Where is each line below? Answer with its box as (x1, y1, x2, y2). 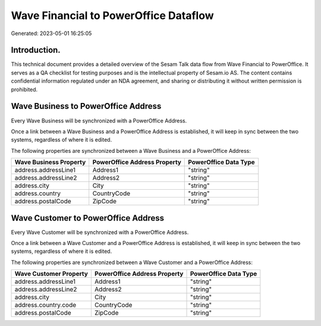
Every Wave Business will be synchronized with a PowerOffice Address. (11, 117, 187, 124)
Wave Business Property (14, 158, 86, 167)
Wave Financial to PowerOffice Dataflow (11, 9, 214, 22)
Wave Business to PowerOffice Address (11, 101, 162, 111)
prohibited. (11, 86, 38, 93)
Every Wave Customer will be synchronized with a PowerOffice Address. (11, 228, 189, 236)
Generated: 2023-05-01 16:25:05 (11, 30, 92, 37)
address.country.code (14, 301, 77, 309)
